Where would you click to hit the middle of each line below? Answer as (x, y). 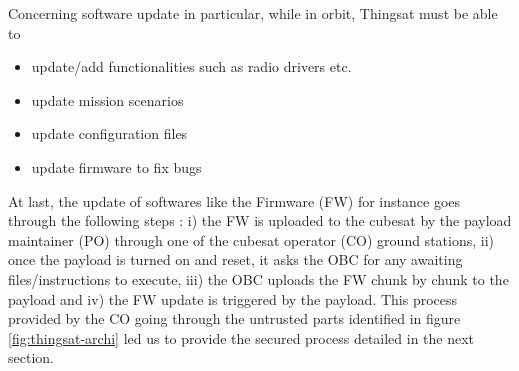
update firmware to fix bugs (116, 166)
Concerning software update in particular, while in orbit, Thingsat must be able (253, 13)
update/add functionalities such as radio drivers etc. (191, 66)
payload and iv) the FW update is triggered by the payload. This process (233, 298)
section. (31, 357)
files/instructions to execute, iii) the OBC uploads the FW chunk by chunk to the (258, 278)
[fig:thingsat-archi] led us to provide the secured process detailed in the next (241, 337)
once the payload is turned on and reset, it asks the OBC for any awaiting (235, 259)
